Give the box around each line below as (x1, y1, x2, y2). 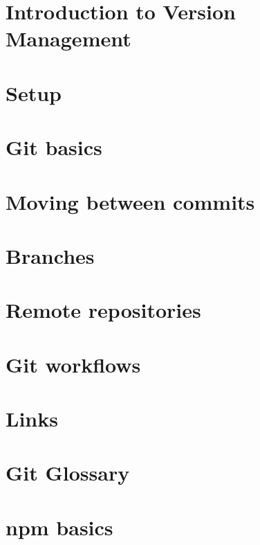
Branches (6, 241, 95, 269)
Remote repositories (6, 296, 201, 324)
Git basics (6, 133, 102, 161)
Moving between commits (6, 187, 255, 215)
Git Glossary (6, 458, 130, 487)
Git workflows (6, 350, 141, 378)
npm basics (6, 512, 113, 541)
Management (6, 24, 131, 53)
